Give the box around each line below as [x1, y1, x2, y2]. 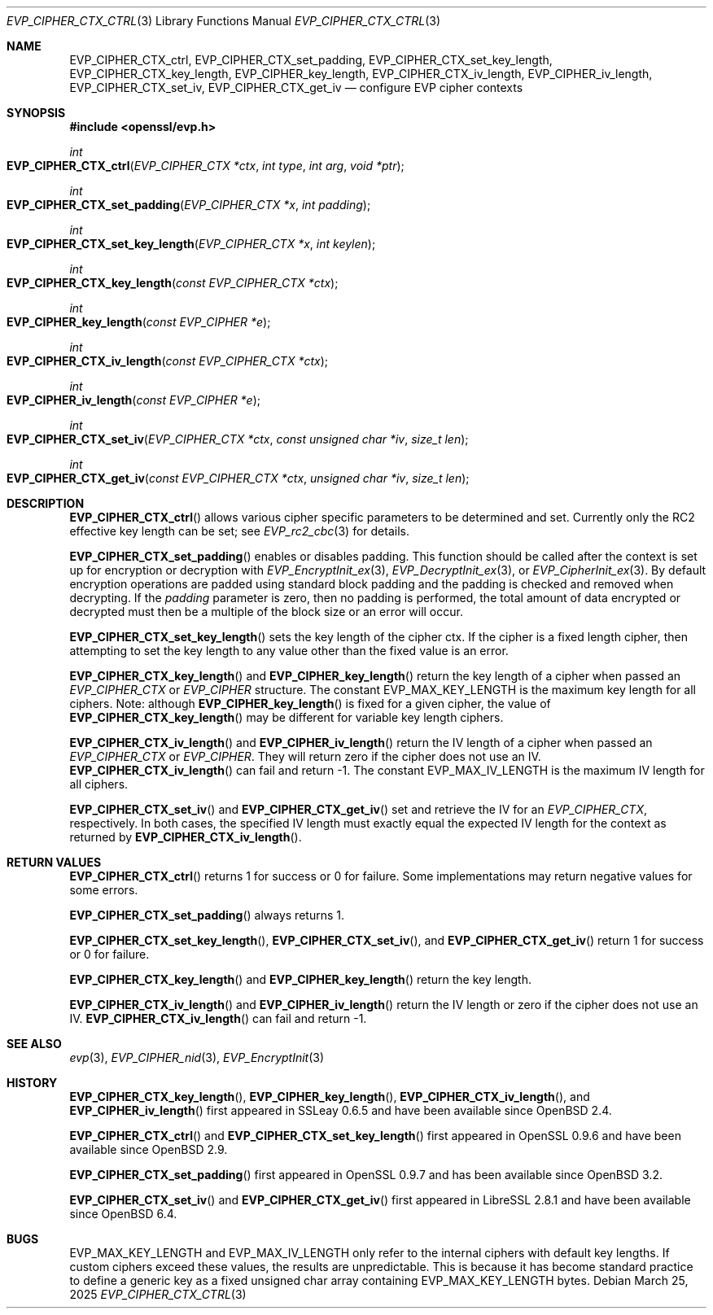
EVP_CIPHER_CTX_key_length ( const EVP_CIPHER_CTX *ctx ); [7, 276, 339, 290]
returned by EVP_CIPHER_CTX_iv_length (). [69, 830, 302, 844]
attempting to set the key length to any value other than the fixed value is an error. [69, 644, 509, 657]
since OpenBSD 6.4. [69, 1207, 177, 1221]
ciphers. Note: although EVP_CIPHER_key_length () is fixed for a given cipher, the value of [69, 697, 551, 710]
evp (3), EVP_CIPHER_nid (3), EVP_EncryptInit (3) [69, 1051, 325, 1064]
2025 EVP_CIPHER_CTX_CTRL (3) [69, 1287, 247, 1301]
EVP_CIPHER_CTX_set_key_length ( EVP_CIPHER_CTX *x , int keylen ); [7, 237, 376, 251]
